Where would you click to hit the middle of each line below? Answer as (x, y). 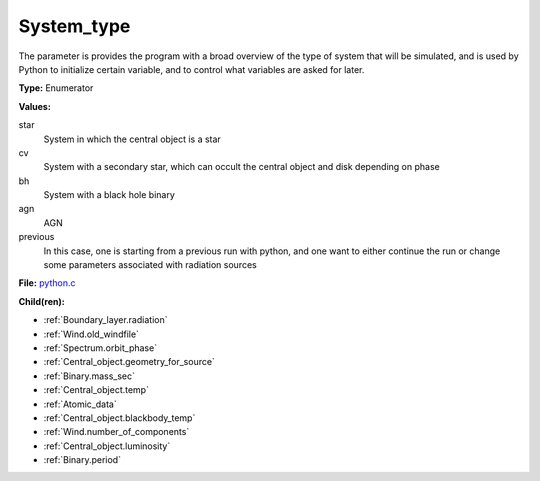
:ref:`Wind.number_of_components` (116, 432)
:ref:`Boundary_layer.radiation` (105, 320)
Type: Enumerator (56, 88)
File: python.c (47, 283)
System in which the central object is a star (132, 139)
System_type (74, 26)
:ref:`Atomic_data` (80, 404)
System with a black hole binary (109, 195)
